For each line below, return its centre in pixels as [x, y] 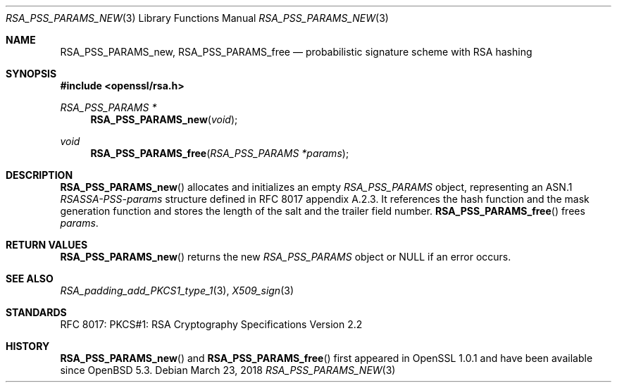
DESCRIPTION [39, 175]
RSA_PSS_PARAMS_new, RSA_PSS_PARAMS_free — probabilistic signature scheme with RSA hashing [296, 52]
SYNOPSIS [31, 74]
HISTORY [28, 346]
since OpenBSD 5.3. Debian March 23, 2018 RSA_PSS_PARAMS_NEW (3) [228, 370]
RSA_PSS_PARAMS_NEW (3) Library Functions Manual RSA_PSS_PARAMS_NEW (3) [197, 18]
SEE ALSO [30, 279]
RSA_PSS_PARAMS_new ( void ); [164, 119]
